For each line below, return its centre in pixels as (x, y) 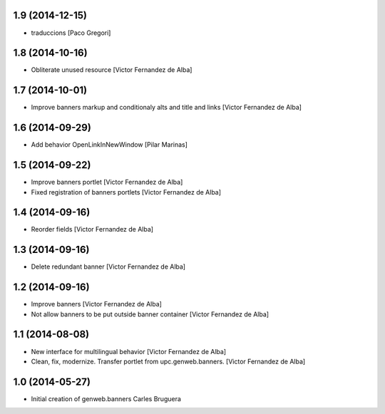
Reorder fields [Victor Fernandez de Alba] (92, 229)
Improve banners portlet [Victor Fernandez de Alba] (107, 182)
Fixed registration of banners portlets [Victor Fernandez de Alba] (126, 192)
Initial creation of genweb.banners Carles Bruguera (106, 398)
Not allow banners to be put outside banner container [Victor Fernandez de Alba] (150, 314)
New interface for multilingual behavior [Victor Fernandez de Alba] (129, 351)
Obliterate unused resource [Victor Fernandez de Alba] (112, 70)
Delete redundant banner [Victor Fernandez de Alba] (108, 266)
